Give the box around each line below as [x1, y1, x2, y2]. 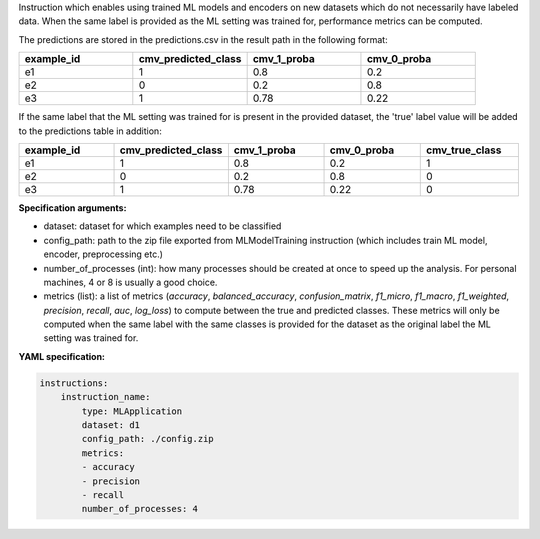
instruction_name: [60, 391, 151, 403]
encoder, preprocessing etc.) [43, 248, 164, 260]
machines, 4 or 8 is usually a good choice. [43, 276, 218, 288]
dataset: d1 [81, 420, 140, 431]
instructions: [39, 377, 109, 389]
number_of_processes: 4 [81, 503, 199, 515]
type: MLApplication [81, 405, 183, 417]
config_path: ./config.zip [81, 433, 214, 445]
